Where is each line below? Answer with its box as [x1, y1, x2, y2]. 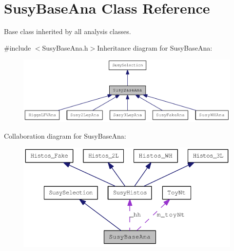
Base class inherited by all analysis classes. [4, 26, 131, 36]
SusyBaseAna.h [42, 42, 88, 53]
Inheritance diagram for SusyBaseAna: [97, 42, 213, 53]
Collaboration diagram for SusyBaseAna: [4, 130, 126, 141]
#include [4, 42, 31, 53]
